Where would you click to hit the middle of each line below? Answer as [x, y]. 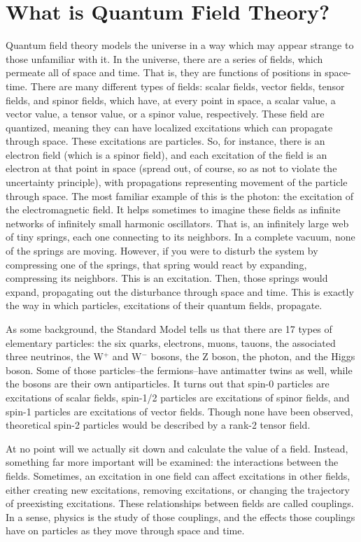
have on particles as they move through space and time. [125, 530]
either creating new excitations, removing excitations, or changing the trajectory [178, 489]
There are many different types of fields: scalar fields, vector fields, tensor [187, 86]
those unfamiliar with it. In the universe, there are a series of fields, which [164, 58]
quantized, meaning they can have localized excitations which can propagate [169, 127]
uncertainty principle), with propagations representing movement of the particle [177, 182]
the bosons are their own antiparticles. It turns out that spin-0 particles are [168, 384]
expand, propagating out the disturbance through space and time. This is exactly [180, 291]
